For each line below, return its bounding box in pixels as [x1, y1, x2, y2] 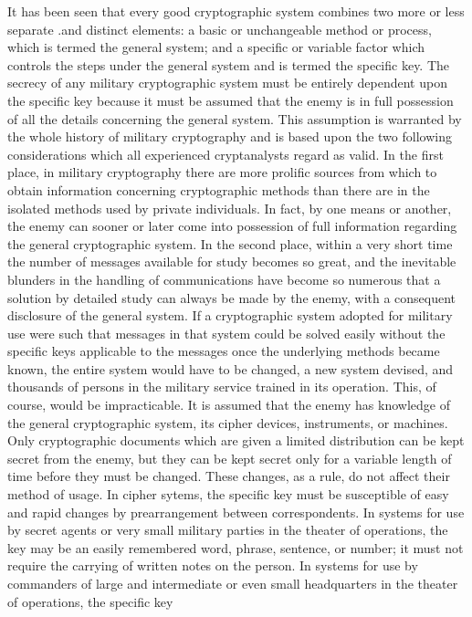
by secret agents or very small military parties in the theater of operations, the [7, 520, 448, 539]
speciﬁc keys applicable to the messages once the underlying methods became [7, 341, 440, 361]
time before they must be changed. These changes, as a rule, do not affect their [7, 466, 450, 486]
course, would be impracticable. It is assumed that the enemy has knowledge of [7, 395, 450, 414]
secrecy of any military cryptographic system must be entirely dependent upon [7, 73, 447, 92]
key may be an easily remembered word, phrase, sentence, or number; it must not [7, 538, 464, 557]
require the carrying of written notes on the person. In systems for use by [7, 556, 418, 575]
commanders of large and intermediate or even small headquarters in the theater [7, 574, 458, 592]
